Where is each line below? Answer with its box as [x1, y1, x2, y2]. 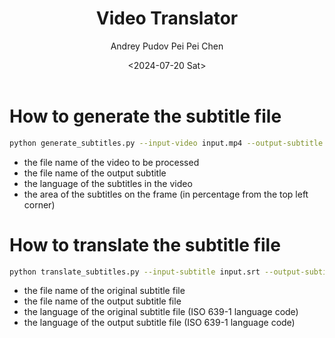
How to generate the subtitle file [9, 105, 282, 127]
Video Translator [95, 7, 239, 30]
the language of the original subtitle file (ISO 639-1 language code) [23, 306, 299, 318]
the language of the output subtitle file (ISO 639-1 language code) [23, 317, 296, 329]
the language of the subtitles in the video [23, 177, 193, 189]
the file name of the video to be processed [23, 156, 200, 168]
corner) [23, 198, 56, 211]
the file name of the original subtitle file [23, 285, 186, 297]
